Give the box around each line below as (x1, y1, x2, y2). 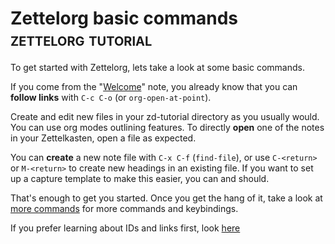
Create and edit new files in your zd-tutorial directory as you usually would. (10, 110, 320, 122)
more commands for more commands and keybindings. (10, 202, 239, 214)
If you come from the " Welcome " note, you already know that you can (10, 80, 298, 92)
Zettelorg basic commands (10, 7, 239, 30)
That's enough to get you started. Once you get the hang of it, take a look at (10, 192, 323, 204)
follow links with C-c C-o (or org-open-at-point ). (10, 91, 212, 103)
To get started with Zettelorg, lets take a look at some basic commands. (10, 61, 305, 73)
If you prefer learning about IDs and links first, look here (10, 222, 241, 234)
